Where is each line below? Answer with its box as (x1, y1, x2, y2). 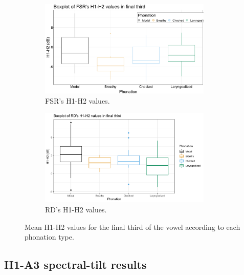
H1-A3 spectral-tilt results (4, 257, 147, 272)
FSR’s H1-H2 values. (45, 95, 110, 106)
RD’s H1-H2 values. (45, 204, 107, 215)
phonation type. (25, 231, 74, 242)
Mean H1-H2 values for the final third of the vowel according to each (25, 221, 240, 232)
